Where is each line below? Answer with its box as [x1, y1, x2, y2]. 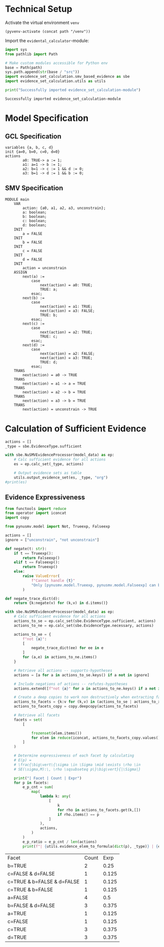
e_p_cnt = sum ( [22, 785, 54, 790]
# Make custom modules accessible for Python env [5, 60, 108, 66]
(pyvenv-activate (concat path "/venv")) [5, 29, 91, 34]
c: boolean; [22, 218, 47, 223]
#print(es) [5, 480, 27, 485]
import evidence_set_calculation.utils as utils [5, 79, 106, 84]
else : [14, 569, 25, 574]
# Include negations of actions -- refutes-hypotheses [14, 681, 128, 686]
